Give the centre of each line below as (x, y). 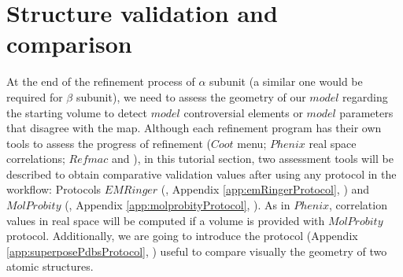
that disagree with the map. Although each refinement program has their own (194, 128)
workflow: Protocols (54, 189)
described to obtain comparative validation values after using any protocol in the (201, 174)
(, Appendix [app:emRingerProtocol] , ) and (265, 189)
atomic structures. (50, 266)
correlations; (36, 159)
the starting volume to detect (77, 112)
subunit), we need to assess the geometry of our (191, 96)
